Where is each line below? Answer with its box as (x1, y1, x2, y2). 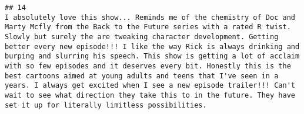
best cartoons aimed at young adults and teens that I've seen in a (5, 71, 279, 80)
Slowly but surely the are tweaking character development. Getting (5, 32, 279, 41)
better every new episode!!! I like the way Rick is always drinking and (5, 42, 300, 51)
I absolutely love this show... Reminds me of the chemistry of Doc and (5, 13, 295, 22)
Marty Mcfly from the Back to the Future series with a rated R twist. (5, 23, 291, 32)
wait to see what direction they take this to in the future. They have (5, 91, 295, 99)
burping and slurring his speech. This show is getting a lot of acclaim (5, 52, 300, 61)
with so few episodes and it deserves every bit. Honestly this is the (5, 61, 291, 70)
